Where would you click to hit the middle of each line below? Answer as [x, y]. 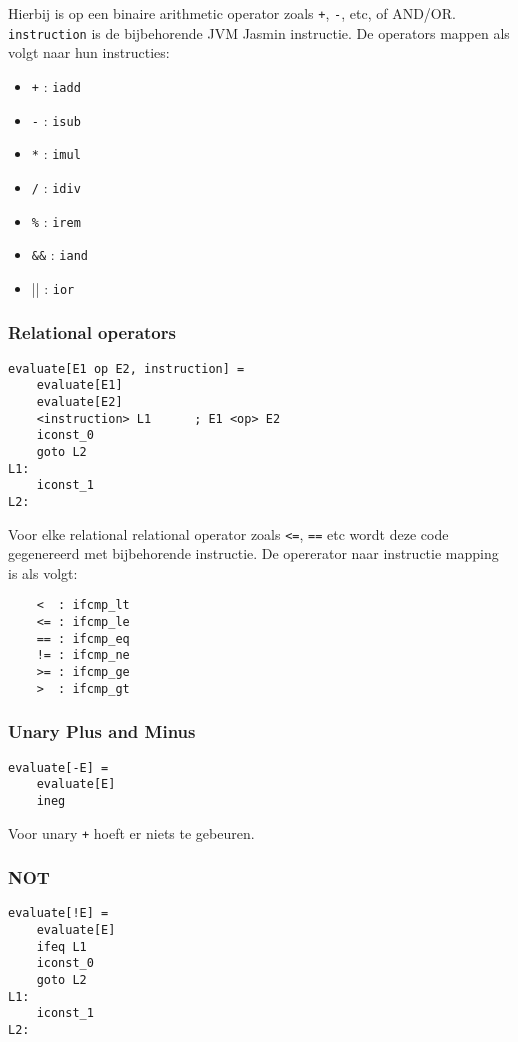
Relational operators [92, 332]
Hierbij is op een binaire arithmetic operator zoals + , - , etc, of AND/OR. [232, 13]
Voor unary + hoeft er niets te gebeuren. [131, 832]
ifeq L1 [61, 946]
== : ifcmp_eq [83, 638]
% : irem [56, 220]
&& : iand [59, 254]
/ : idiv [56, 186]
